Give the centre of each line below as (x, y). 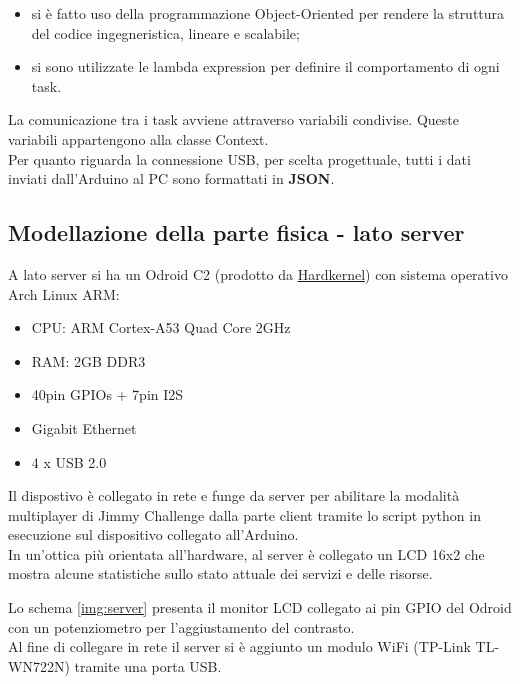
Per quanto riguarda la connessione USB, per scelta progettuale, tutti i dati (239, 158)
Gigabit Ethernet (84, 427)
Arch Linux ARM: (64, 293)
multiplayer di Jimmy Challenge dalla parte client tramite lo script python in (244, 514)
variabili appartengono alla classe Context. (138, 138)
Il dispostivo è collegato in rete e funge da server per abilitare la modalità (234, 495)
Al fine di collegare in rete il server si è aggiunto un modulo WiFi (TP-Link (239, 646)
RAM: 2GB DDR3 (88, 360)
